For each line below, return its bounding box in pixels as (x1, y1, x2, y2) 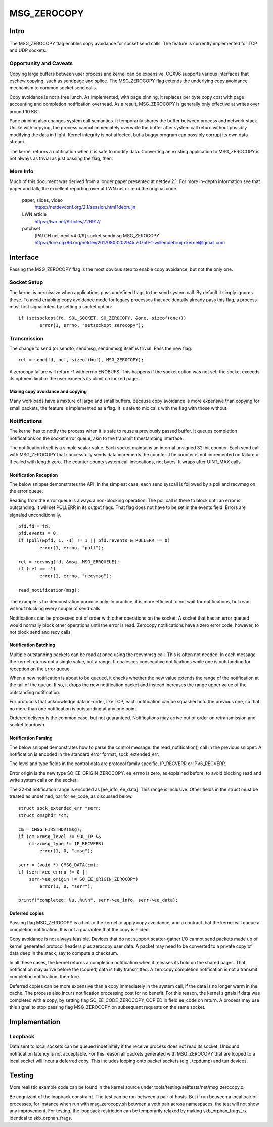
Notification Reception (9, 471, 58, 478)
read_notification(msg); (18, 587, 80, 593)
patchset (22, 226, 40, 232)
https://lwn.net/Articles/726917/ (34, 218, 101, 224)
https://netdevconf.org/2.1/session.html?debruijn (34, 204, 136, 210)
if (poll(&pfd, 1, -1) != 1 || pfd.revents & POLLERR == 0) (18, 537, 170, 543)
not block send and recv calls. (9, 629, 72, 635)
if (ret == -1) (18, 566, 56, 572)
